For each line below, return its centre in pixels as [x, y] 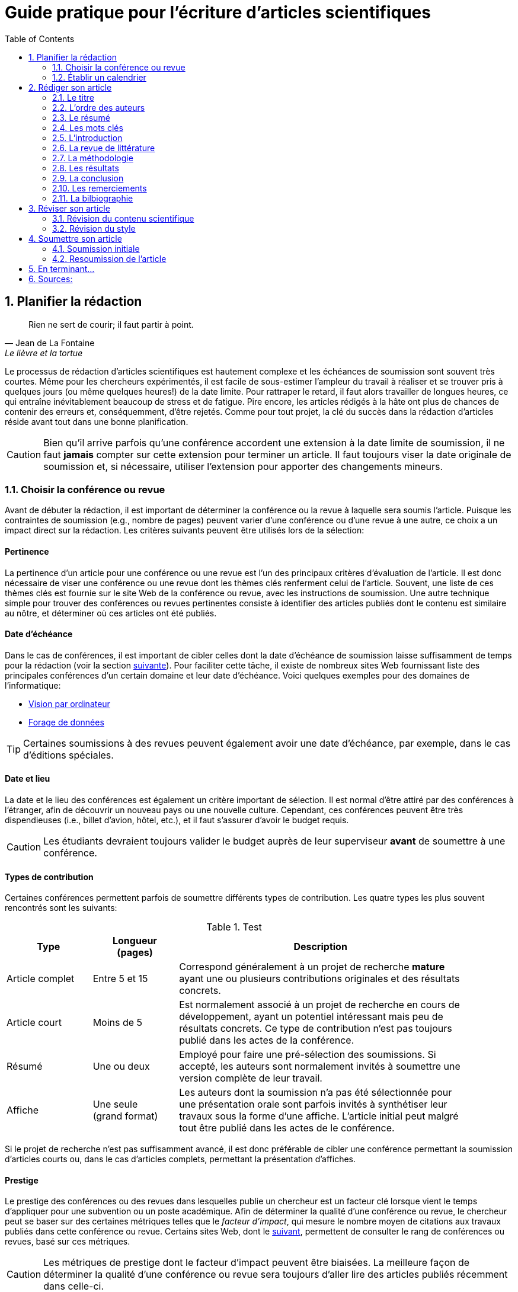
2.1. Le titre [73, 97]
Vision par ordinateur [69, 703]
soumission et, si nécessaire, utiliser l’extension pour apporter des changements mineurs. [243, 466]
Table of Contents [40, 39]
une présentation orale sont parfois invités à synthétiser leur [313, 1104]
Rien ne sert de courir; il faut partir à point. [111, 324]
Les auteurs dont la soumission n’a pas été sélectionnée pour [316, 1093]
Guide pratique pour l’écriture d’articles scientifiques [218, 12]
